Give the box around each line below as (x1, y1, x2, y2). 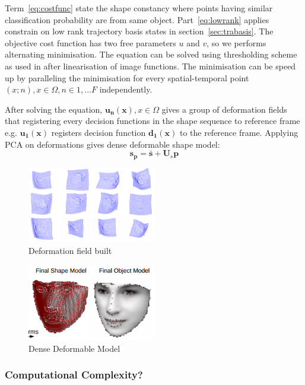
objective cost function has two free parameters (5, 36, 176, 49)
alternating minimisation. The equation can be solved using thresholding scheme (5, 48, 297, 61)
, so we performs (206, 36, 266, 49)
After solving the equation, (5, 103, 103, 115)
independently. (99, 83, 152, 96)
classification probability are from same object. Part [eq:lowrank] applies (5, 13, 269, 26)
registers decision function (51, 126, 146, 138)
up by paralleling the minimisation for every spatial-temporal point (5, 71, 249, 84)
